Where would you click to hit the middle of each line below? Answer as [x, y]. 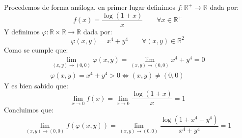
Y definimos [22, 31]
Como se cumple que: [36, 49]
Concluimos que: [29, 110]
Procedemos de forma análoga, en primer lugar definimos [90, 7]
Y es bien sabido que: [36, 85]
